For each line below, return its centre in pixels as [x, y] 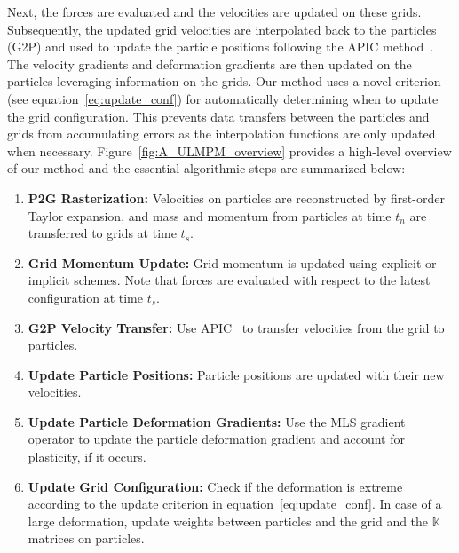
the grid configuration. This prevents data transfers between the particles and [218, 116]
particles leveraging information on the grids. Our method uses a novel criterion [224, 81]
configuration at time [85, 297]
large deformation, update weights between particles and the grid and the [228, 521]
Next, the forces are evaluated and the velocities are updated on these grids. [214, 12]
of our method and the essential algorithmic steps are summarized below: [206, 168]
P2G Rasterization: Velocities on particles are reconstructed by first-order [236, 197]
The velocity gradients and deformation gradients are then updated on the [210, 63]
